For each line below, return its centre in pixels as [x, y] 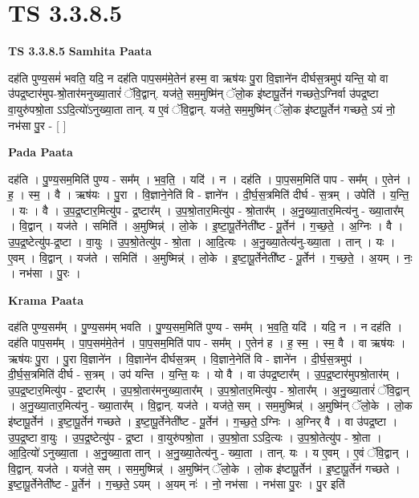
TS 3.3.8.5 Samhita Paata [80, 51]
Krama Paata [46, 300]
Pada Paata [41, 152]
